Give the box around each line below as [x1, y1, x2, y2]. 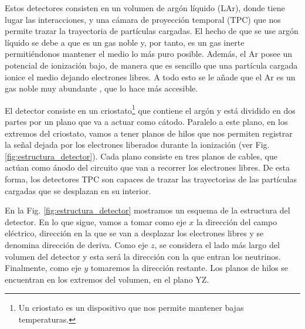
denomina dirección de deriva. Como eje [5, 238, 148, 250]
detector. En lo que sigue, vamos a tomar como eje [5, 215, 187, 228]
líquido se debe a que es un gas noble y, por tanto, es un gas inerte [5, 36, 245, 48]
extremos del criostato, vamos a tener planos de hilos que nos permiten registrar [5, 127, 293, 139]
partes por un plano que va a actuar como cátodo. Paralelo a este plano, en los [5, 116, 288, 127]
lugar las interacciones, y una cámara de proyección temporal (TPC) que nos [5, 13, 281, 25]
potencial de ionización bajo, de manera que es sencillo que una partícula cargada [5, 59, 298, 71]
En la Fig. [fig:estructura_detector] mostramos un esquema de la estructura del [5, 204, 290, 216]
